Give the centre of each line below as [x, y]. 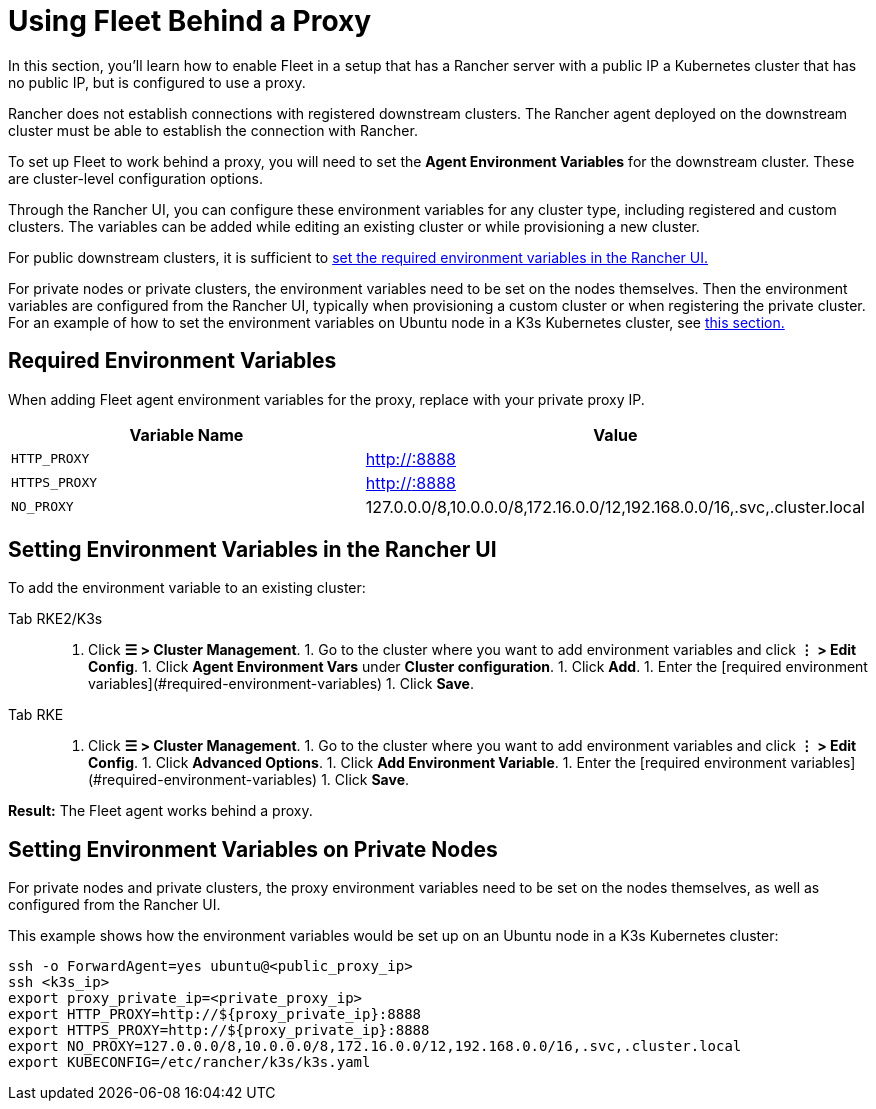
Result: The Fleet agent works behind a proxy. [160, 811]
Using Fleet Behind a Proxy [190, 21]
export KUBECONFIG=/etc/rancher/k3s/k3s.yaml [189, 1062]
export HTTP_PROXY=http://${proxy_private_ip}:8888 [215, 1014]
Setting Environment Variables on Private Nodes [253, 849]
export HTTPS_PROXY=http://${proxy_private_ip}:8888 [219, 1030]
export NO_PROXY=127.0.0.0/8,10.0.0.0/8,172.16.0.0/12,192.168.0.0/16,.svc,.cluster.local [375, 1046]
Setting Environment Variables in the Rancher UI [252, 550]
